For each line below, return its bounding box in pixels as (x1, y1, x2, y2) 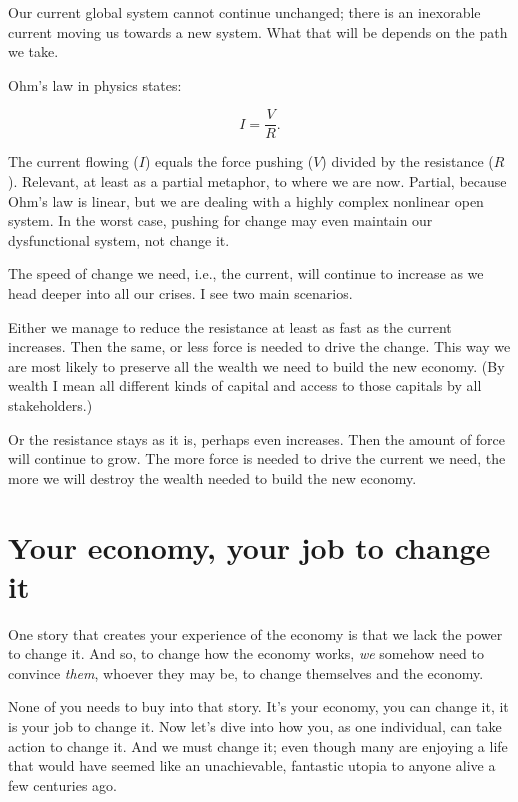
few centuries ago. (8, 774, 117, 795)
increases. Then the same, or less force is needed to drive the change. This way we (8, 336, 511, 357)
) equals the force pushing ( (144, 151, 314, 172)
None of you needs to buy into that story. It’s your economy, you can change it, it (8, 696, 509, 717)
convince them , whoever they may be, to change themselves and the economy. (8, 662, 484, 683)
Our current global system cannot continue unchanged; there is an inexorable (8, 2, 481, 22)
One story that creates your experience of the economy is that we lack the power (8, 623, 503, 644)
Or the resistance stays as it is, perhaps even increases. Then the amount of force (8, 428, 506, 449)
